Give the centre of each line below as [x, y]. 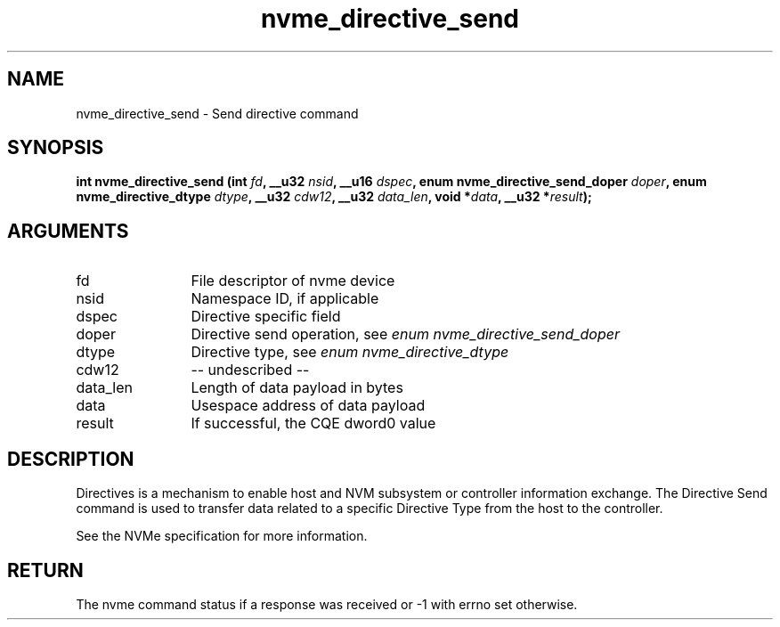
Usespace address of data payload [308, 406]
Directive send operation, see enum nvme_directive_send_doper [405, 334]
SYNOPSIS [56, 148]
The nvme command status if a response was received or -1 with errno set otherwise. [327, 604]
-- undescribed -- [250, 370]
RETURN [45, 570]
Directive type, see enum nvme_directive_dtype [350, 352]
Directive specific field [266, 317]
